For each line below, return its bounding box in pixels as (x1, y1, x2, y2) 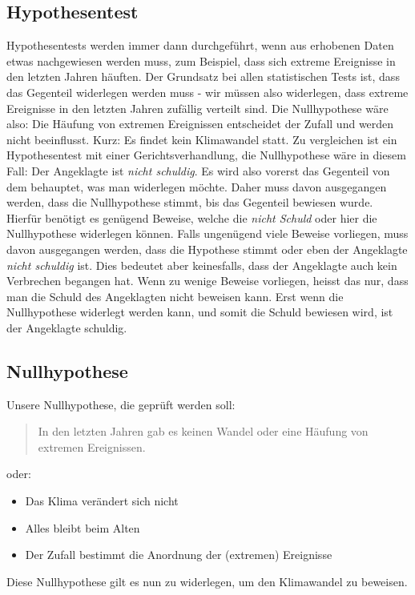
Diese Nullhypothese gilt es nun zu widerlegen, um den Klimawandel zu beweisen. (6, 573, 408, 589)
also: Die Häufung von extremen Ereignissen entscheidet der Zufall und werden (6, 115, 394, 132)
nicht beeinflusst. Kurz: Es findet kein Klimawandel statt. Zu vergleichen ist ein (6, 131, 397, 147)
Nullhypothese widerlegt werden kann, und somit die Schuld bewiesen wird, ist (6, 304, 393, 320)
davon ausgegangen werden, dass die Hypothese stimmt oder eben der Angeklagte (6, 240, 408, 257)
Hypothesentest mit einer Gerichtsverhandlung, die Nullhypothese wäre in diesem (6, 147, 406, 163)
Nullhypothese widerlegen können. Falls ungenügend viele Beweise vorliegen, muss (6, 225, 409, 242)
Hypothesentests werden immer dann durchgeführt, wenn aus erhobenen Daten (6, 37, 394, 54)
